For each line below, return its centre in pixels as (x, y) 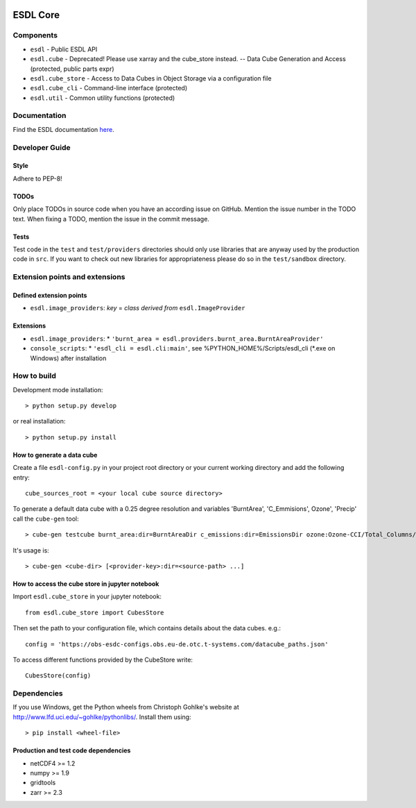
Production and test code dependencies (72, 750)
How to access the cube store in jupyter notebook (86, 584)
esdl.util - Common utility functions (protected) (103, 98)
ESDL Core (36, 15)
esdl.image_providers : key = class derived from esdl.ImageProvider (138, 308)
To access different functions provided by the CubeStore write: (103, 659)
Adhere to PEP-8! (37, 178)
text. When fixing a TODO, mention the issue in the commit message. (111, 219)
